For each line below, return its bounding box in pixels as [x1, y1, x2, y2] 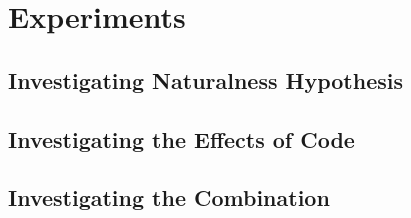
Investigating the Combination [8, 182, 330, 213]
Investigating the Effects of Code [8, 123, 355, 154]
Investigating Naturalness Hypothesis [8, 64, 403, 95]
